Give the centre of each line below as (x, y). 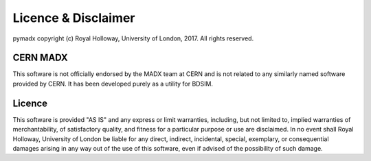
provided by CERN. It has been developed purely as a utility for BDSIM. (113, 84)
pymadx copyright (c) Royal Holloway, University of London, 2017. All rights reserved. (133, 38)
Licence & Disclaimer (74, 18)
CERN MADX (40, 58)
